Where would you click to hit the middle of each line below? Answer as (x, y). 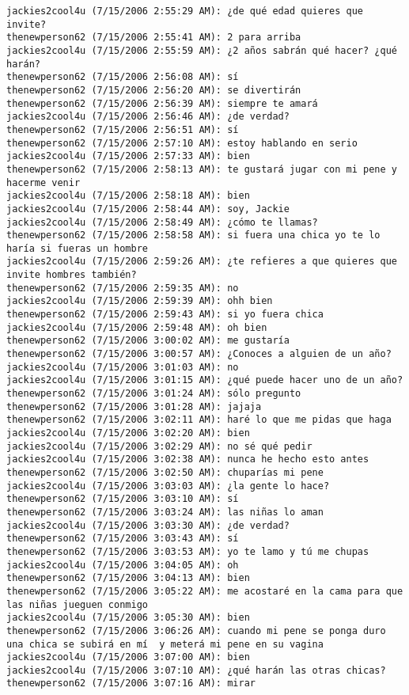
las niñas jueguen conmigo (77, 604)
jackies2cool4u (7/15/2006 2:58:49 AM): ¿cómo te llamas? (162, 222)
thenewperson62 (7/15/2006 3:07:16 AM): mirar (131, 684)
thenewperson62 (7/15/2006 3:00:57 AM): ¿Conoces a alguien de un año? (199, 354)
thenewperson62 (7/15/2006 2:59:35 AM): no (123, 288)
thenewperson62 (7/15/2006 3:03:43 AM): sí (123, 539)
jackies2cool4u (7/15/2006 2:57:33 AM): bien (128, 156)
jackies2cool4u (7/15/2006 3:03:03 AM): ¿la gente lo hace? (168, 486)
